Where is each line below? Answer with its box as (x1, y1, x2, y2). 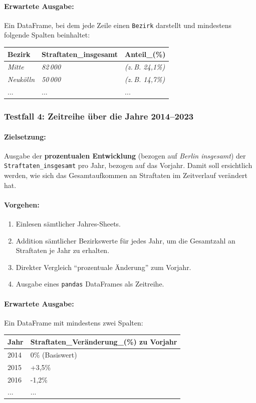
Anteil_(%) (125, 48, 166, 59)
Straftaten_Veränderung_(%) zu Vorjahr (30, 336, 177, 346)
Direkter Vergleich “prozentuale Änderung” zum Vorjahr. (16, 261, 191, 272)
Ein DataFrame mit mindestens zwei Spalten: (4, 317, 143, 327)
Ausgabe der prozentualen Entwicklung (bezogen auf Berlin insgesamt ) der (4, 150, 246, 160)
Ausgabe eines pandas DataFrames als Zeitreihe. (16, 278, 164, 289)
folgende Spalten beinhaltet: (4, 29, 90, 40)
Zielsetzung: (4, 131, 46, 141)
